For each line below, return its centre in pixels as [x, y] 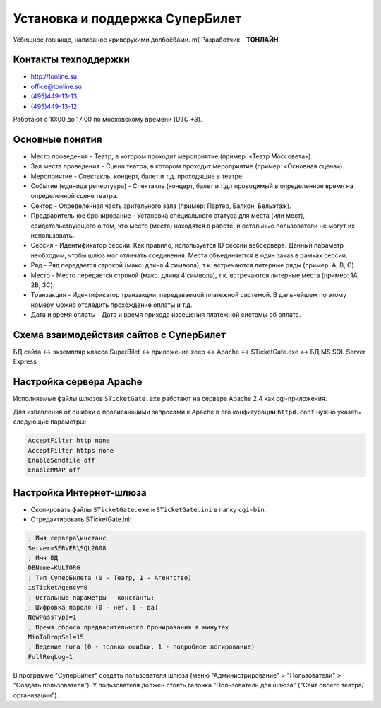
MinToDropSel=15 [56, 637]
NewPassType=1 [52, 617]
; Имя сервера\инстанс [67, 538]
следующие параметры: [50, 422]
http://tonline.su [54, 76]
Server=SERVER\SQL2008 [67, 548]
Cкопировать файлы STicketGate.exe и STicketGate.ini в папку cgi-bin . [149, 509]
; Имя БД [43, 558]
